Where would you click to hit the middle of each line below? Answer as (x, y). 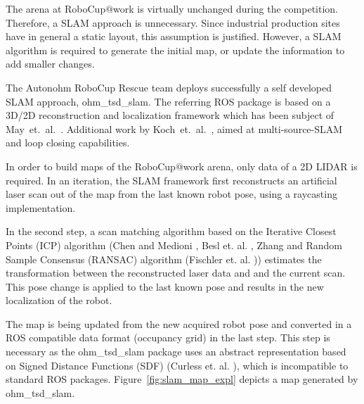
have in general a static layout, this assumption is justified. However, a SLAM (174, 36)
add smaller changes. (50, 64)
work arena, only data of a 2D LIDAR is (270, 166)
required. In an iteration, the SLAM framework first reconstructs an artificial (171, 180)
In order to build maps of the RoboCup (91, 166)
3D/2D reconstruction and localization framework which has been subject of (170, 115)
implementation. (41, 207)
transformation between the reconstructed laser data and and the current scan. (176, 273)
